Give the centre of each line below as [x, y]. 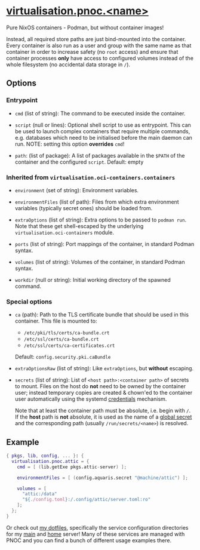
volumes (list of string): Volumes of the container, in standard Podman [100, 262]
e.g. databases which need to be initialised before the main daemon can [104, 137]
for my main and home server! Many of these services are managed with [96, 534]
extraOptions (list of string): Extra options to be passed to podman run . [101, 220]
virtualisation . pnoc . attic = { [50, 461]
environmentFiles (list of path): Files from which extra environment [97, 202]
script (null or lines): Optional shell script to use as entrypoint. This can [103, 125]
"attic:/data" [40, 494]
